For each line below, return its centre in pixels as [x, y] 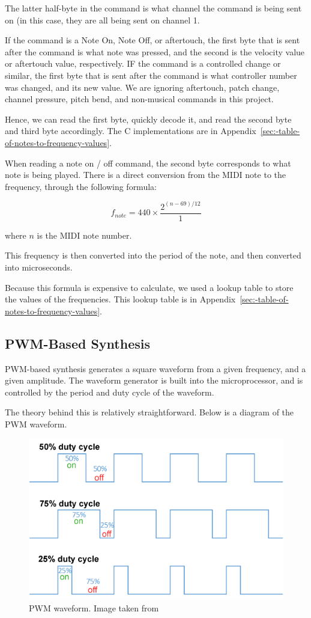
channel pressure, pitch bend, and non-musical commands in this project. [139, 99]
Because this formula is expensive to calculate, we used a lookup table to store [149, 287]
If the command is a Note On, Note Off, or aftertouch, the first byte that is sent [152, 40]
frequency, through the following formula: [81, 186]
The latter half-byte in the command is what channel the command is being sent [153, 8]
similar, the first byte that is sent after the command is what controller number [151, 75]
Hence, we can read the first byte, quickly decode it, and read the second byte [148, 119]
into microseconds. [39, 267]
